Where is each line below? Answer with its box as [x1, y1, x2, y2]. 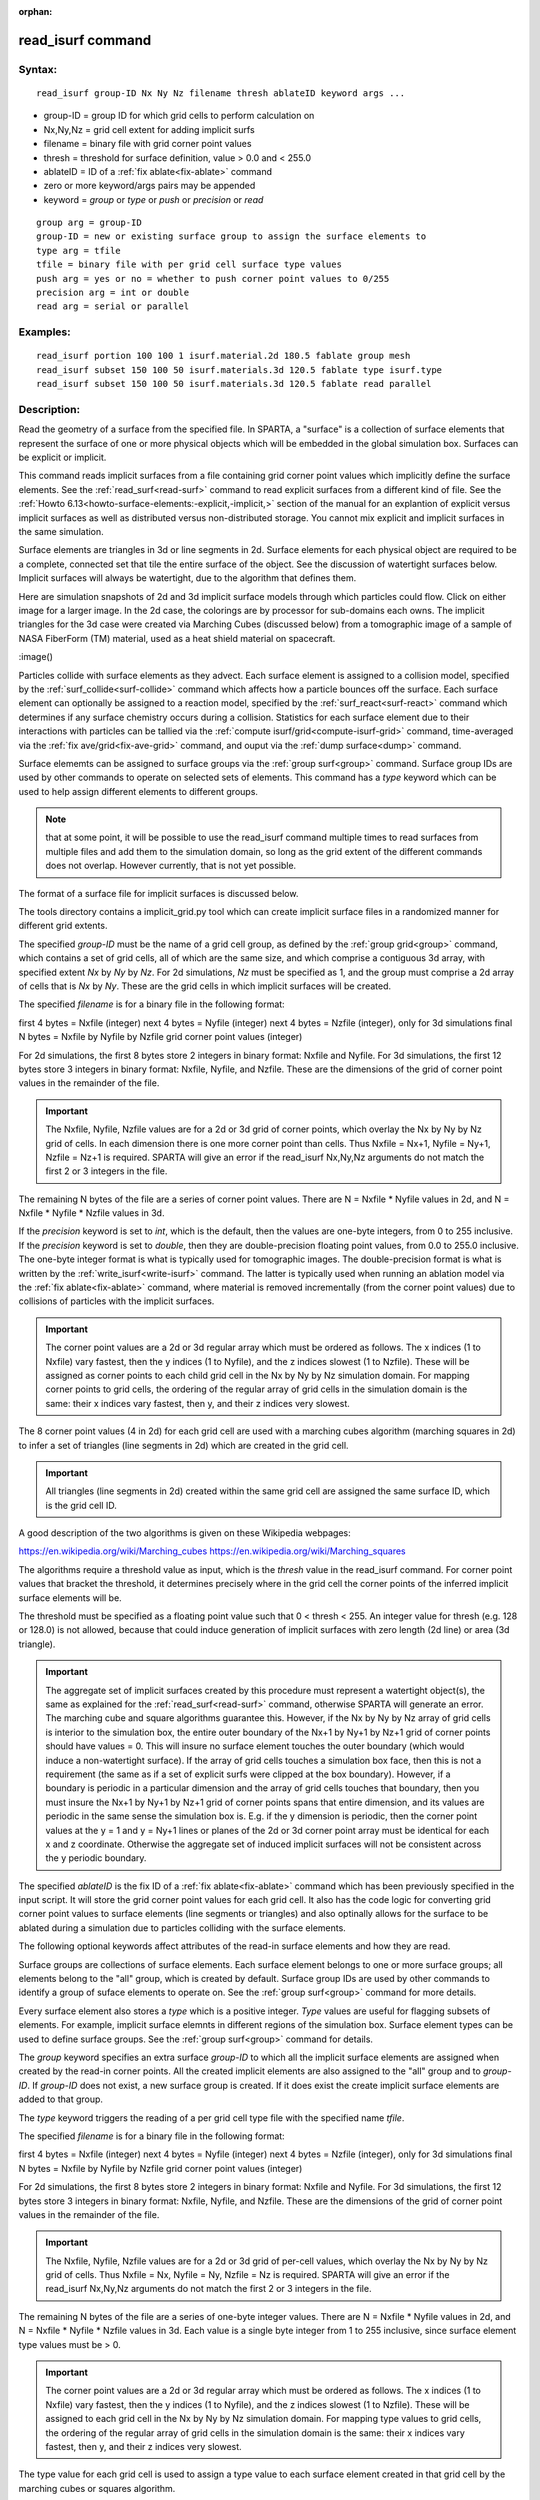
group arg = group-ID [36, 217, 142, 229]
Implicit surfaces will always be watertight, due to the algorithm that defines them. [18, 572, 357, 584]
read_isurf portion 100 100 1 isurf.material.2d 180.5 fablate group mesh [36, 350, 411, 362]
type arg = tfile [36, 245, 121, 256]
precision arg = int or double [36, 287, 190, 299]
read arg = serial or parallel [36, 301, 190, 312]
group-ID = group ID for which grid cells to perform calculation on [43, 110, 315, 122]
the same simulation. [18, 526, 104, 538]
